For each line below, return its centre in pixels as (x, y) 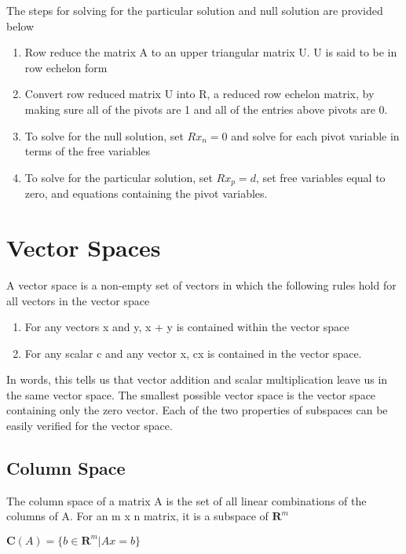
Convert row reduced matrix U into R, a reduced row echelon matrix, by (199, 94)
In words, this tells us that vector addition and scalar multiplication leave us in (197, 379)
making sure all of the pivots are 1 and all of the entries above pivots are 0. (206, 109)
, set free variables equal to (320, 177)
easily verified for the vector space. (90, 426)
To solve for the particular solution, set (119, 177)
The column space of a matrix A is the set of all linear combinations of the (187, 500)
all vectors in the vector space (78, 300)
